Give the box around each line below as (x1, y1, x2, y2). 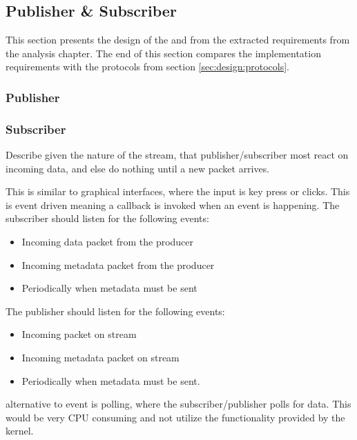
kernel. (6, 423, 34, 438)
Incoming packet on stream (21, 327, 137, 341)
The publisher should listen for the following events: (6, 303, 225, 318)
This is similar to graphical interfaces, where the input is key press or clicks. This (6, 184, 350, 199)
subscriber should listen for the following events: (6, 211, 209, 226)
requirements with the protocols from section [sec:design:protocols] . (6, 59, 289, 74)
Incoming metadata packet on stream (21, 350, 180, 364)
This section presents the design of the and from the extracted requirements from (6, 32, 350, 47)
